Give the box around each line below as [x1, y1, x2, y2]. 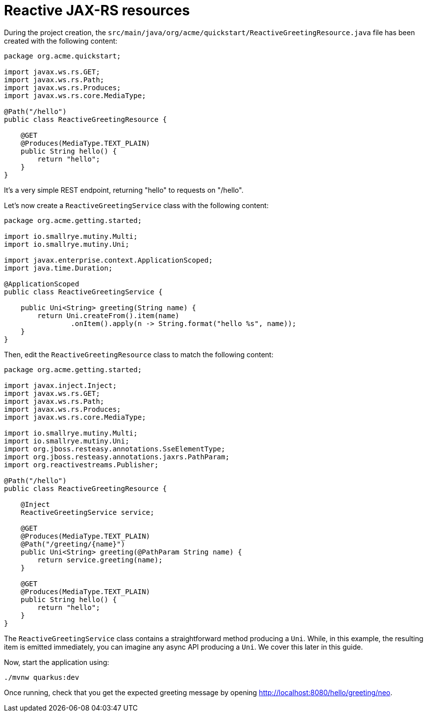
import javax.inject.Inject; [4, 381, 117, 389]
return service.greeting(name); [37, 555, 163, 564]
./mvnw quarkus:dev [4, 673, 79, 681]
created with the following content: [4, 36, 117, 45]
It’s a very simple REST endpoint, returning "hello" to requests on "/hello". [4, 185, 244, 194]
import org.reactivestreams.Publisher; [4, 460, 159, 469]
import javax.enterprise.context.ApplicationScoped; [4, 256, 213, 264]
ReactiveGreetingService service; [20, 508, 155, 516]
